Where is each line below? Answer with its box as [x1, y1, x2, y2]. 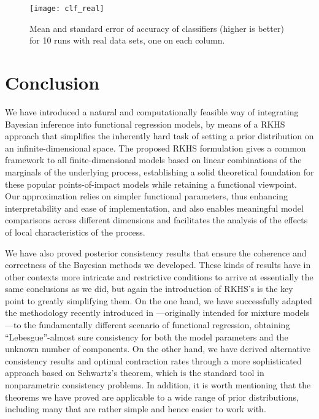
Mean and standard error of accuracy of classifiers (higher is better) [29, 21, 284, 34]
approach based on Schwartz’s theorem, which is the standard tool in [5, 366, 264, 379]
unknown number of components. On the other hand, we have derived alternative [5, 342, 311, 355]
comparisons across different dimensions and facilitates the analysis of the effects [5, 213, 308, 226]
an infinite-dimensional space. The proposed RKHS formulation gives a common [5, 141, 306, 154]
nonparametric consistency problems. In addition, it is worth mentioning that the [5, 379, 311, 391]
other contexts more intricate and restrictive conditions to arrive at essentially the [5, 270, 313, 283]
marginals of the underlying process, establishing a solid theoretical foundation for [5, 165, 314, 178]
